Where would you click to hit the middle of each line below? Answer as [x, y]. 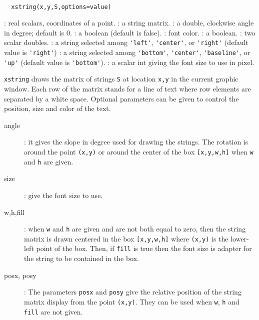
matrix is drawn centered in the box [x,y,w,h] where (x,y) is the [126, 238]
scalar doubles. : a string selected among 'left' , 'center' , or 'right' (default [126, 42]
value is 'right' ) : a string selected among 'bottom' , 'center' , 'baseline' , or [127, 52]
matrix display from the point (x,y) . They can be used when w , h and [132, 301]
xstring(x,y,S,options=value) [61, 7]
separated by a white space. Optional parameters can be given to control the [121, 98]
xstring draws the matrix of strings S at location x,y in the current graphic [121, 79]
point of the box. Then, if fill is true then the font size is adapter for [144, 248]
